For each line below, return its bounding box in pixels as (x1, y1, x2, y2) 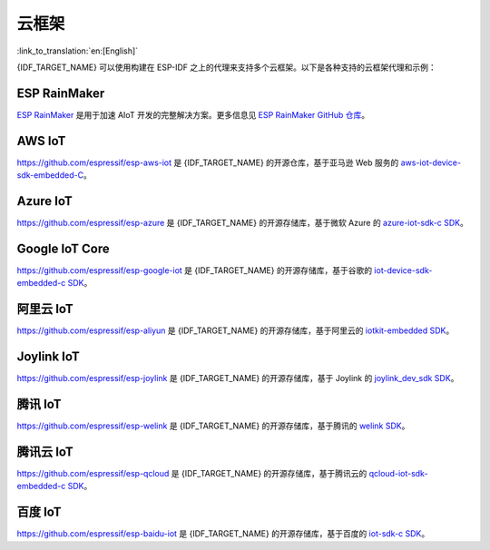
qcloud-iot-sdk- (368, 467, 428, 478)
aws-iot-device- (400, 157, 462, 168)
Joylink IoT (16, 349, 81, 365)
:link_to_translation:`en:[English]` (16, 45, 139, 56)
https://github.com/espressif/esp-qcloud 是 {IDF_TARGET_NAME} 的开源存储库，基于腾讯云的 (16, 467, 367, 478)
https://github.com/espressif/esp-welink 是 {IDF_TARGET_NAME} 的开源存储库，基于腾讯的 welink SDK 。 (16, 420, 410, 431)
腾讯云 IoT (16, 444, 74, 459)
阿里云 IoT (16, 301, 74, 317)
